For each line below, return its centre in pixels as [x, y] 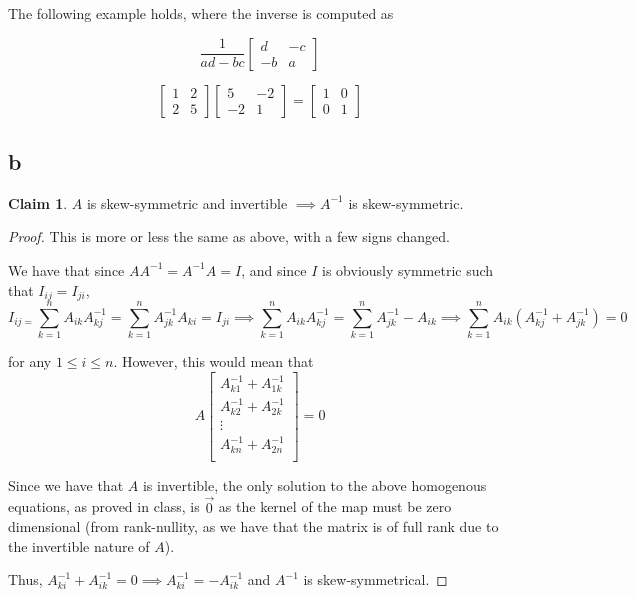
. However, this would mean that [213, 361]
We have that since [66, 269]
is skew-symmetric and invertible [187, 202]
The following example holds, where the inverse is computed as [201, 13]
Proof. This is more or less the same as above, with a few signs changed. [229, 236]
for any [30, 361]
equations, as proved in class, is [104, 506]
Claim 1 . [38, 202]
